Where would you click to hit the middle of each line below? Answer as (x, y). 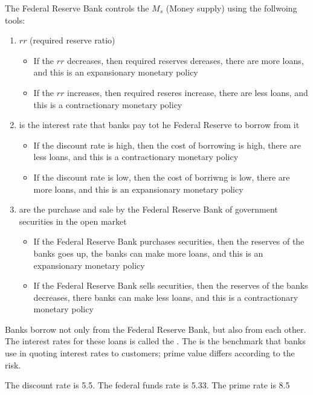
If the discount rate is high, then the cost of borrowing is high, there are (167, 145)
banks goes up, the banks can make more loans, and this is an (148, 253)
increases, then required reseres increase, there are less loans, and (188, 92)
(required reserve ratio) (73, 40)
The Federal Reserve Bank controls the (77, 8)
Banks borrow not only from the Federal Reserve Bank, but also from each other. (156, 329)
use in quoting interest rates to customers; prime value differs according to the (150, 353)
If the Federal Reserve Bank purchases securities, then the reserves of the (169, 241)
